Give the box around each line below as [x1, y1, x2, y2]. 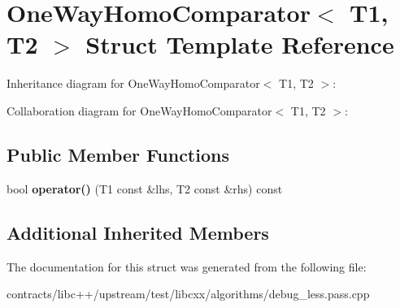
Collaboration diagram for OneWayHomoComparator [7, 102, 272, 119]
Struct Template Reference [85, 28, 394, 61]
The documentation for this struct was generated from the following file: [7, 258, 367, 275]
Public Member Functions [7, 141, 229, 167]
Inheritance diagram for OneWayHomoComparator [7, 75, 260, 92]
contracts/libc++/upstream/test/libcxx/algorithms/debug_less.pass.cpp [7, 285, 370, 302]
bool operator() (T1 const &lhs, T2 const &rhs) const [7, 180, 283, 197]
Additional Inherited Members [7, 219, 269, 245]
